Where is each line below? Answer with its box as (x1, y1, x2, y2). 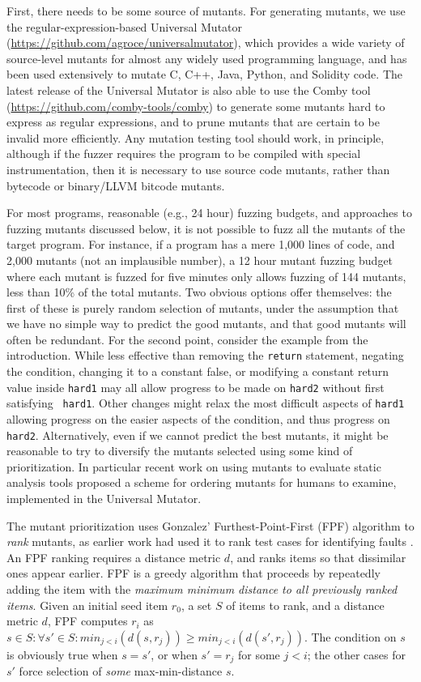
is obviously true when (6, 646, 118, 663)
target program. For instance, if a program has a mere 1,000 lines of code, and (6, 236, 395, 253)
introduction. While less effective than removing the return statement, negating (6, 347, 404, 364)
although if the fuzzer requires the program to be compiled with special (6, 145, 361, 162)
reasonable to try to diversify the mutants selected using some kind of (6, 442, 353, 459)
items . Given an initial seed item (6, 596, 168, 613)
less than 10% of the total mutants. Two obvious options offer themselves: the (6, 283, 392, 301)
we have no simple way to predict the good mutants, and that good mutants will (6, 315, 406, 332)
